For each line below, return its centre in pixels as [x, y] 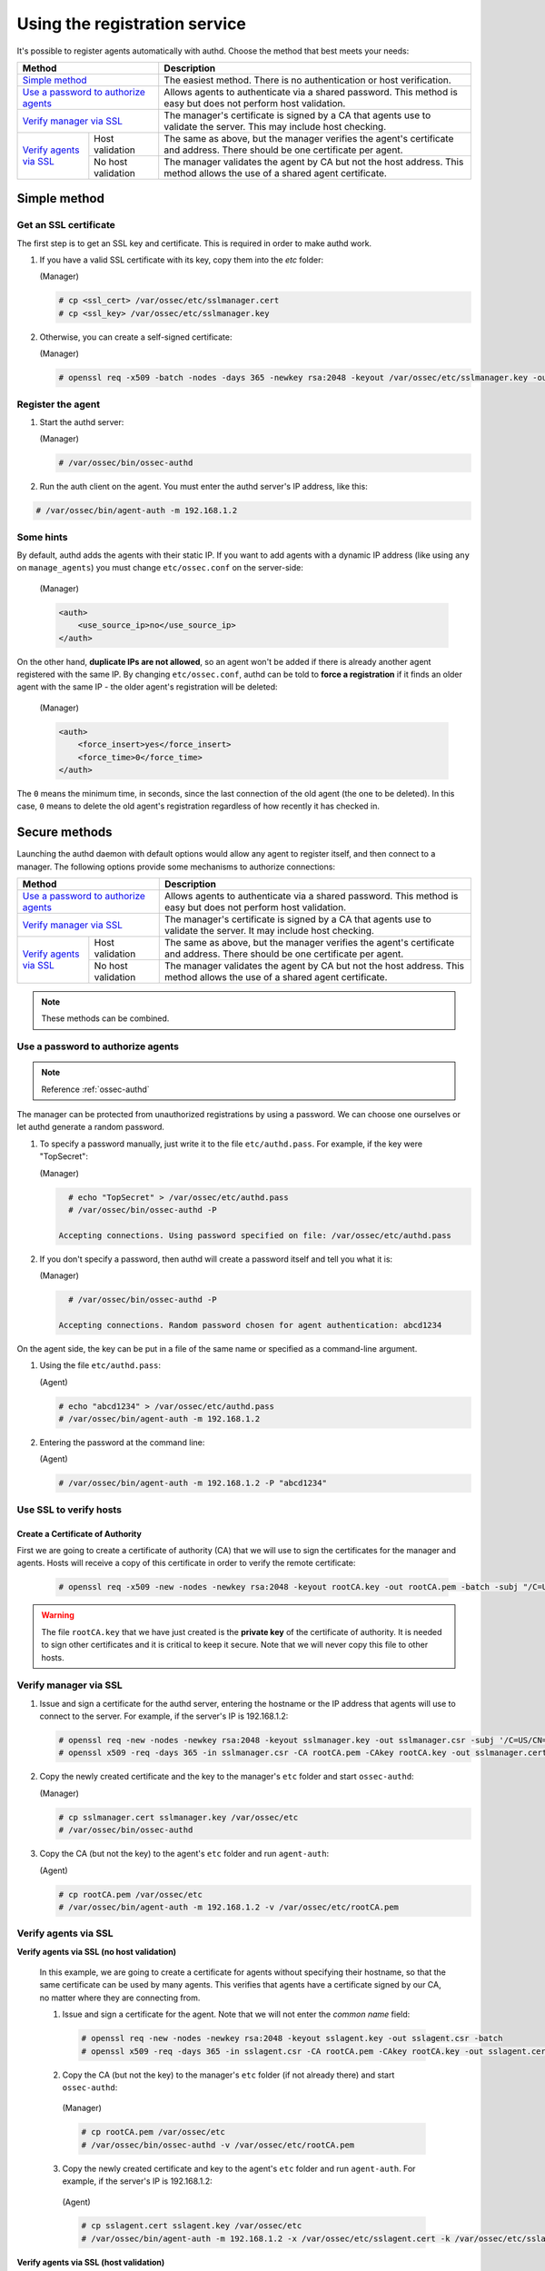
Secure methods [64, 833]
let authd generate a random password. [91, 1127]
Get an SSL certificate [66, 225]
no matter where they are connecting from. [120, 1998]
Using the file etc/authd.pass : [100, 1365]
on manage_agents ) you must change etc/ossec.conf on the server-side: [160, 568]
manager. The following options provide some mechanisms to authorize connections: [176, 867]
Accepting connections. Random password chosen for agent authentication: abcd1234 [250, 1325]
